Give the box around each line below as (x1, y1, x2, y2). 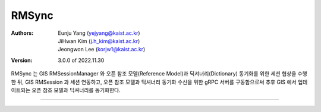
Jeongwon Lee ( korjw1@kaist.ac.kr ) (58, 46, 146, 53)
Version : (11, 57, 33, 64)
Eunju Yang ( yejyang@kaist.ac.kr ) (58, 29, 140, 37)
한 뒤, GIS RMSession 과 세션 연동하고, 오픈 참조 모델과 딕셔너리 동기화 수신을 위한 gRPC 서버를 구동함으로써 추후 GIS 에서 (11, 78, 297, 85)
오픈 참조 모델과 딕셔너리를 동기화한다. (32, 86, 121, 94)
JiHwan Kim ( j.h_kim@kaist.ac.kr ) (58, 37, 140, 44)
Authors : (11, 29, 34, 37)
